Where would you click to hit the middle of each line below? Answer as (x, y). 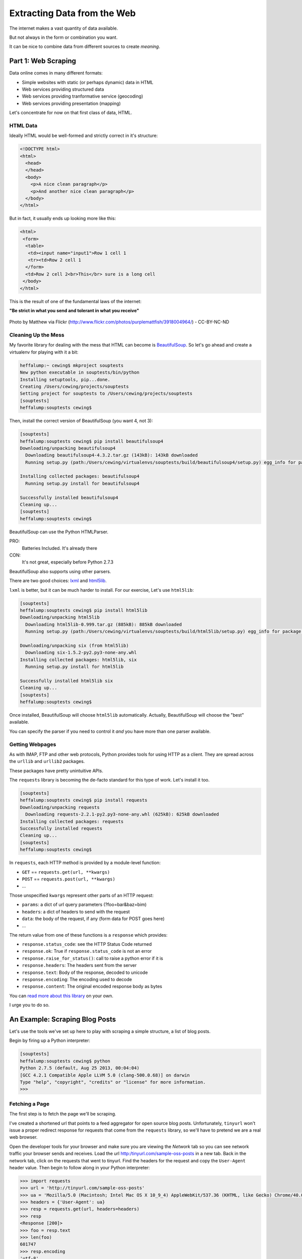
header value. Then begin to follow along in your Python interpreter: (80, 1167)
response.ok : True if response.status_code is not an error (87, 951)
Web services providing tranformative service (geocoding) (83, 96)
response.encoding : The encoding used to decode (77, 980)
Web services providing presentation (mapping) (71, 103)
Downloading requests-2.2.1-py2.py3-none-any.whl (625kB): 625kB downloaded (122, 814)
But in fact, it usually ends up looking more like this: (63, 219)
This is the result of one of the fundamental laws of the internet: (75, 301)
